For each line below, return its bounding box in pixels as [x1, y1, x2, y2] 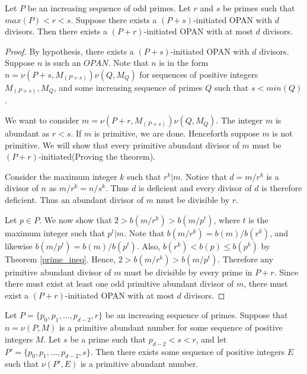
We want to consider [5, 114, 79, 126]
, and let [196, 332, 227, 345]
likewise [5, 239, 33, 252]
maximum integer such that [5, 226, 105, 239]
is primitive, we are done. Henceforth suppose [94, 127, 260, 140]
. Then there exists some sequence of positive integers [90, 345, 285, 357]
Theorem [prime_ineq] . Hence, [5, 252, 116, 265]
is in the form [159, 56, 209, 69]
